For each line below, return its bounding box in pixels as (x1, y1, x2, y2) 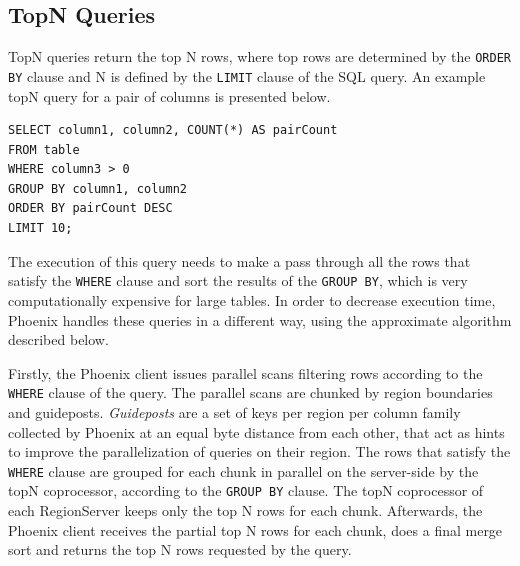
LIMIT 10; (8, 221, 73, 236)
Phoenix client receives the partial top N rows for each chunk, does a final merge (8, 519, 503, 540)
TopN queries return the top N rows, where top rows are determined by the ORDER (8, 46, 511, 67)
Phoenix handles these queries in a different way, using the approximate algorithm (8, 309, 512, 330)
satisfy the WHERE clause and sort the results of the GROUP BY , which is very (8, 270, 468, 291)
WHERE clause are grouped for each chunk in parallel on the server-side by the (8, 460, 479, 481)
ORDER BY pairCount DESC (8, 201, 173, 216)
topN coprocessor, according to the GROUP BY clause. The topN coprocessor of (8, 480, 484, 501)
